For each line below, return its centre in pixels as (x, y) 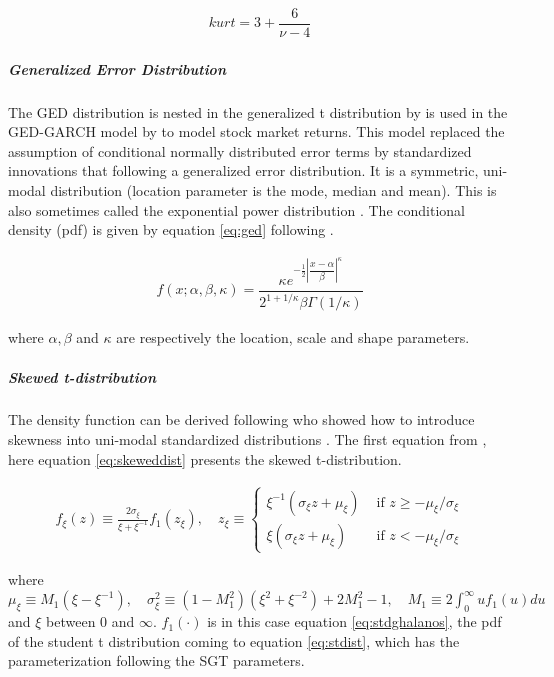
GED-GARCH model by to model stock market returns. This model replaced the (256, 131)
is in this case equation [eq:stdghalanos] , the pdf (354, 621)
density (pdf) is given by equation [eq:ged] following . (171, 229)
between (71, 621)
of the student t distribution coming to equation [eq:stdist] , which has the (234, 640)
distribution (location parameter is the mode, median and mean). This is (273, 190)
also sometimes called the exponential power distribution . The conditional (236, 209)
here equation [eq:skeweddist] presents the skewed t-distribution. (205, 458)
